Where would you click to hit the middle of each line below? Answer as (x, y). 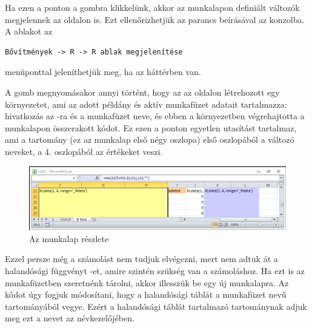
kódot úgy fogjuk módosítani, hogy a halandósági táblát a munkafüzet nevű (146, 294)
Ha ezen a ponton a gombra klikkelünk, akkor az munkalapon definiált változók (152, 7)
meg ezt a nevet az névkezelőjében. (70, 318)
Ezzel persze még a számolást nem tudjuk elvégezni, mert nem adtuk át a (141, 259)
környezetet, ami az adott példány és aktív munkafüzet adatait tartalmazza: (146, 104)
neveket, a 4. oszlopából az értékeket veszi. (84, 151)
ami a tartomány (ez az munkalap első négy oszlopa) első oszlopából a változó (150, 139)
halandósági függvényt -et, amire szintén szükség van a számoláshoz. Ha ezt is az (155, 271)
